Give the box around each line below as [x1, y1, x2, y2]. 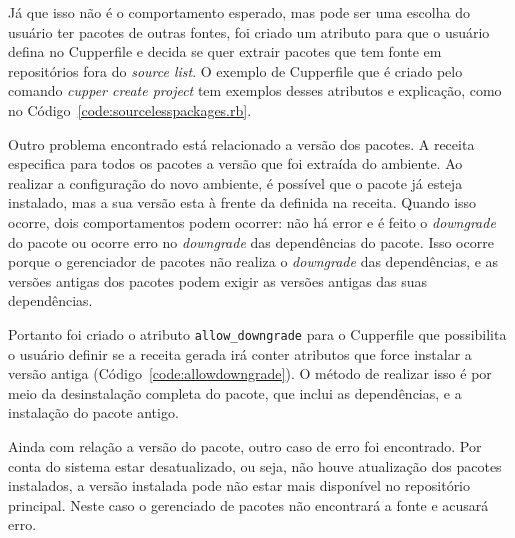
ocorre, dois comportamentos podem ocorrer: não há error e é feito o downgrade [8, 211, 496, 232]
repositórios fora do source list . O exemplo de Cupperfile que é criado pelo [8, 60, 463, 81]
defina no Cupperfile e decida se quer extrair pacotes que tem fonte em [8, 41, 442, 62]
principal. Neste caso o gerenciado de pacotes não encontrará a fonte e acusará [8, 494, 489, 515]
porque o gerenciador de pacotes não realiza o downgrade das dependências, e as [8, 251, 499, 272]
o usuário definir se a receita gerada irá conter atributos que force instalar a [8, 343, 472, 364]
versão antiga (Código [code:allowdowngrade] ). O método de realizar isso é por [8, 363, 492, 384]
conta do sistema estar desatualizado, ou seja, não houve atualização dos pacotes [8, 455, 502, 476]
